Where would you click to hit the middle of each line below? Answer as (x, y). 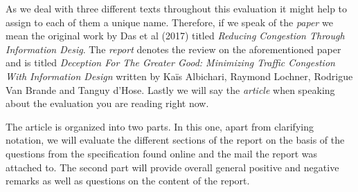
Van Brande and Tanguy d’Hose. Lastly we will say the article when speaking (170, 89)
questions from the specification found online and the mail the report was (162, 153)
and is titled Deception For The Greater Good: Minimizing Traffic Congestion (170, 63)
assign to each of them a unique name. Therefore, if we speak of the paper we (169, 22)
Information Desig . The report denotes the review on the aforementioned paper (173, 49)
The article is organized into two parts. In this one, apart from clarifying (160, 126)
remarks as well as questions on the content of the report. (128, 181)
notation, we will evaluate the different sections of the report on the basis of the (175, 140)
